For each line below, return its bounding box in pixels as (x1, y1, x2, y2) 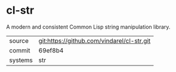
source (9, 36, 29, 45)
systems (9, 56, 33, 64)
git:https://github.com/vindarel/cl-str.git (38, 36, 151, 45)
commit (9, 46, 30, 54)
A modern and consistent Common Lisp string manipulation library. (6, 23, 171, 30)
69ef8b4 (38, 46, 64, 54)
